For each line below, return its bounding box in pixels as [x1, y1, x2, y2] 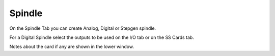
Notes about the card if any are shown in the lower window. [9, 43, 134, 50]
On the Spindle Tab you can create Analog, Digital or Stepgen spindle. [9, 25, 156, 31]
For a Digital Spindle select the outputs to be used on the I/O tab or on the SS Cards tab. [9, 34, 195, 40]
